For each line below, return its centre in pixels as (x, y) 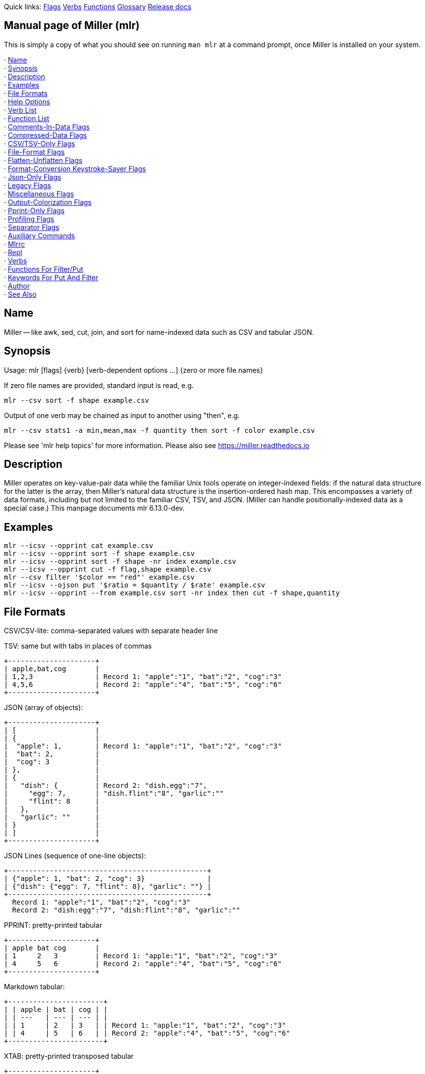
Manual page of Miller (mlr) (72, 26)
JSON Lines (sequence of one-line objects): (75, 856)
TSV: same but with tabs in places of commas (78, 646)
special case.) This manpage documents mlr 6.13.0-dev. (94, 508)
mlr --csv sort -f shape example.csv (77, 400)
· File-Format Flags (34, 152)
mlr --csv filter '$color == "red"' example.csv (99, 577)
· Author (17, 286)
